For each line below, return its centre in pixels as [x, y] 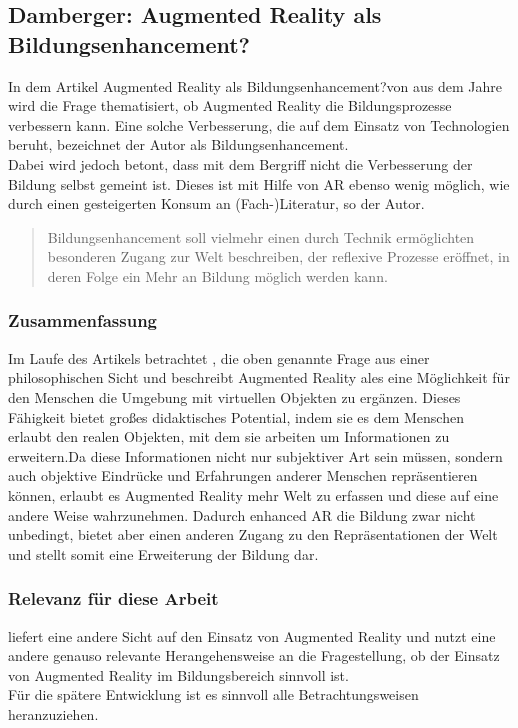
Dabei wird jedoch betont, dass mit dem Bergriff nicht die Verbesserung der [240, 163]
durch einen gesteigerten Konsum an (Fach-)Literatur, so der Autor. [216, 203]
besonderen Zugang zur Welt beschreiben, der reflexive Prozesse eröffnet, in [278, 256]
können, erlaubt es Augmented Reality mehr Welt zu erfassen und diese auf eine [253, 494]
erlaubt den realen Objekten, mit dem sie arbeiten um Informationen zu [229, 436]
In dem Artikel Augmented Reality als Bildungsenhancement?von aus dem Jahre [255, 85]
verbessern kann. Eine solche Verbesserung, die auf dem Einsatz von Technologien [259, 124]
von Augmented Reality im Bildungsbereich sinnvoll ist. [178, 674]
